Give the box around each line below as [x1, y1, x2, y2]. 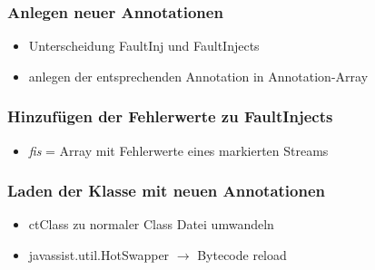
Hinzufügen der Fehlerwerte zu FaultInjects [7, 105, 333, 128]
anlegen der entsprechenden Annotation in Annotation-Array [28, 66, 369, 85]
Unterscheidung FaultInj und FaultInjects [28, 36, 260, 55]
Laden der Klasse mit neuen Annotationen [7, 179, 325, 202]
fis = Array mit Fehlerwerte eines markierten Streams [28, 140, 329, 159]
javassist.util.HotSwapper [28, 246, 170, 265]
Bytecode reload [197, 246, 287, 265]
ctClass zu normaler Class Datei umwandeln [28, 215, 274, 234]
